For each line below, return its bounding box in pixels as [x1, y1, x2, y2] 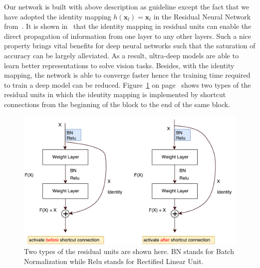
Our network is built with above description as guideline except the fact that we [4, 1, 250, 11]
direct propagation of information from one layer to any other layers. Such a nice [4, 30, 252, 41]
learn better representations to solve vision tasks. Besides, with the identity [4, 60, 235, 70]
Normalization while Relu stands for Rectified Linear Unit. [24, 256, 204, 266]
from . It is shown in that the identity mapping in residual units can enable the [4, 21, 252, 31]
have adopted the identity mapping [4, 11, 111, 21]
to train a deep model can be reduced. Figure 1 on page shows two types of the [4, 79, 251, 90]
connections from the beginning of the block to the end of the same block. [4, 99, 230, 109]
